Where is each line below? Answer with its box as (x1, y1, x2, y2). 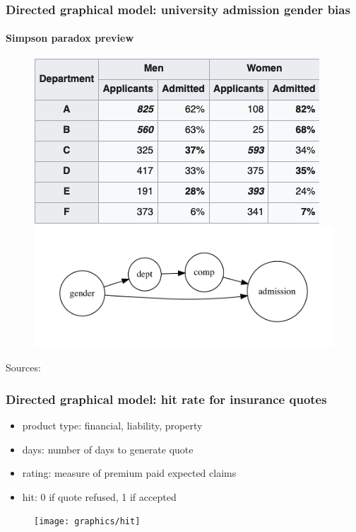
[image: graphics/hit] (34, 516, 141, 527)
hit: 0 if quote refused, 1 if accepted (22, 489, 177, 504)
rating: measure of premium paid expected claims (22, 466, 237, 480)
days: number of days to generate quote (22, 441, 194, 456)
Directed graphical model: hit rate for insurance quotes (6, 390, 327, 407)
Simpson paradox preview (6, 30, 134, 45)
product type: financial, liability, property (22, 418, 203, 433)
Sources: (6, 360, 41, 375)
